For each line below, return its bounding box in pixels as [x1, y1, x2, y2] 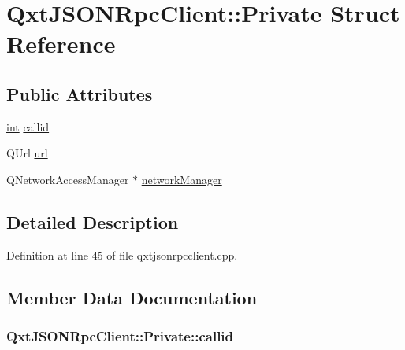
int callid [6, 118, 50, 134]
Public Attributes [6, 81, 153, 105]
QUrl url [6, 145, 48, 161]
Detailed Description [6, 209, 179, 234]
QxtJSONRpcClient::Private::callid [6, 326, 234, 346]
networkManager [141, 171, 222, 187]
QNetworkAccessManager [6, 171, 129, 187]
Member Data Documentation [6, 285, 258, 309]
